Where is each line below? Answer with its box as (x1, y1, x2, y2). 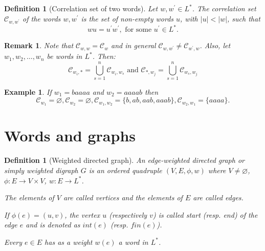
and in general (111, 40, 156, 51)
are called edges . (193, 192, 244, 203)
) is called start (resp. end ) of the (152, 209, 258, 220)
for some (125, 26, 152, 34)
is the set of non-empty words (81, 13, 174, 24)
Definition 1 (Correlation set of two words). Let (4, 3, 158, 13)
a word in (118, 236, 148, 247)
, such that (227, 13, 260, 24)
